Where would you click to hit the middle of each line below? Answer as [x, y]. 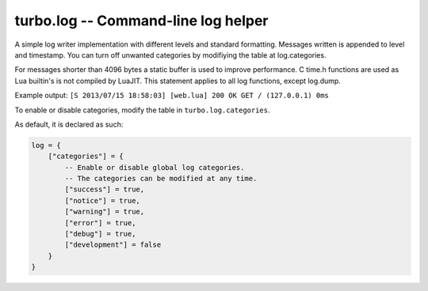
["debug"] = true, [100, 234]
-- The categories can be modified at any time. [161, 179]
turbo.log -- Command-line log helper [141, 21]
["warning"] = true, [105, 212]
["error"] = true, [100, 223]
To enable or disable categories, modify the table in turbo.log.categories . [142, 110]
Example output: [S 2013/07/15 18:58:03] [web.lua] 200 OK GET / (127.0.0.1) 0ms [172, 96]
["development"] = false [113, 245]
